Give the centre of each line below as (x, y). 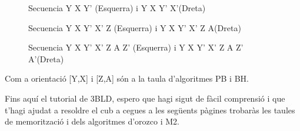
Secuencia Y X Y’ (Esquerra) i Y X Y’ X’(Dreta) (117, 8)
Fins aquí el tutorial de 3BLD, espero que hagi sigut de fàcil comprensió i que (145, 98)
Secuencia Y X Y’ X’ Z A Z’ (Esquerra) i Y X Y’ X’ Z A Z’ (136, 47)
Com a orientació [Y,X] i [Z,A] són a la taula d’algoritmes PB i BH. (127, 78)
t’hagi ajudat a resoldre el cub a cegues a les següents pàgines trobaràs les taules (150, 110)
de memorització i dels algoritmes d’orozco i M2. (92, 121)
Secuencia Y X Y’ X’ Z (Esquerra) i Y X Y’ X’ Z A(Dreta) (135, 27)
